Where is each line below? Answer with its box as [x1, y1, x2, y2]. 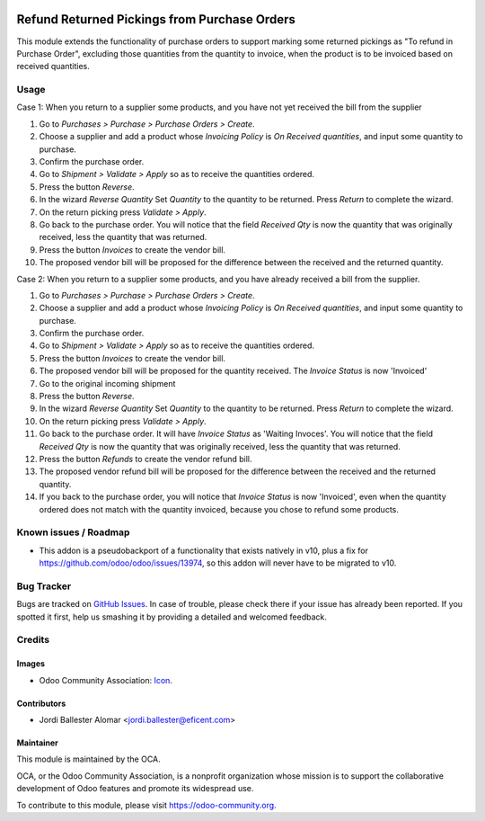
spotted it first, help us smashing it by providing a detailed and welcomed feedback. [16, 611, 327, 622]
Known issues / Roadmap [16, 526, 130, 539]
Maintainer [16, 737, 58, 748]
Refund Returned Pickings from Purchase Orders [16, 12, 295, 27]
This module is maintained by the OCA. [16, 754, 161, 764]
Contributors [16, 698, 66, 709]
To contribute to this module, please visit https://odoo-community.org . [16, 799, 278, 810]
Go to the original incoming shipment [39, 378, 176, 388]
